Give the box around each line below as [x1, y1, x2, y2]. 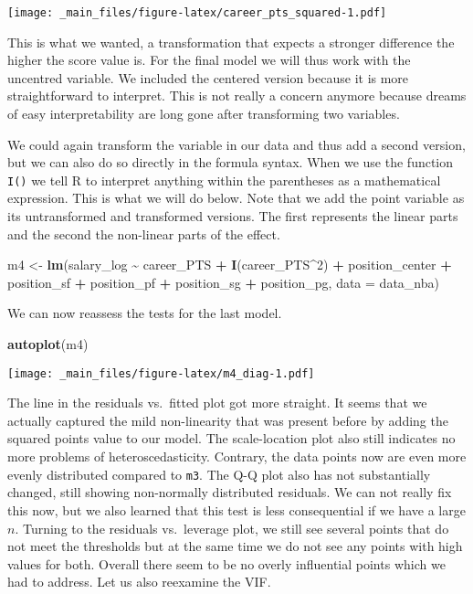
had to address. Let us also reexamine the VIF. [7, 572, 271, 591]
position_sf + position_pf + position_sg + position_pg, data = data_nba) [7, 272, 439, 292]
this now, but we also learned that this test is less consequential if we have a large [7, 500, 466, 519]
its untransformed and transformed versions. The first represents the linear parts [7, 207, 458, 226]
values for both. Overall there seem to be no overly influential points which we [7, 554, 446, 573]
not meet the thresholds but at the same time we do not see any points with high [7, 536, 463, 556]
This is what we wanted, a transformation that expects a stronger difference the [7, 32, 455, 51]
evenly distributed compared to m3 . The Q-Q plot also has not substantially [7, 464, 431, 483]
